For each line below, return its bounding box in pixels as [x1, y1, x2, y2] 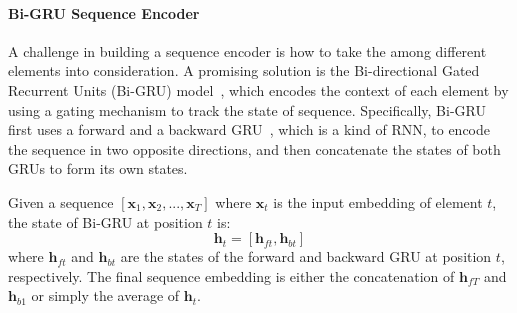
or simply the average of [31, 285, 180, 306]
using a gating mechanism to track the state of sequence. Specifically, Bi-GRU [8, 99, 486, 120]
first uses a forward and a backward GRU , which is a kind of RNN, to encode [8, 119, 490, 140]
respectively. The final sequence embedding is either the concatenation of [8, 265, 455, 286]
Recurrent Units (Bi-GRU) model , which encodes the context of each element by [8, 79, 509, 100]
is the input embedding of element [273, 191, 483, 212]
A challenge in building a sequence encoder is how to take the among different [8, 40, 487, 61]
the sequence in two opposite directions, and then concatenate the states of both [8, 138, 501, 159]
